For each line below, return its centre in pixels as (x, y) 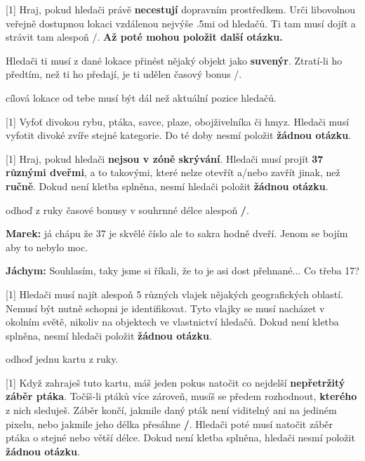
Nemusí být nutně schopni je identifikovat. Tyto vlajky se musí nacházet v (165, 308)
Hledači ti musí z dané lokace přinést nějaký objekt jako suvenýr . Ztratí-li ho (174, 60)
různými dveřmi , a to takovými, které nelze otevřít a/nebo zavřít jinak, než (173, 172)
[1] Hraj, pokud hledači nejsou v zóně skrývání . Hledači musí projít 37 (165, 158)
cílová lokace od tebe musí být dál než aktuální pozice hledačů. (141, 97)
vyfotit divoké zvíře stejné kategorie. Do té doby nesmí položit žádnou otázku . (179, 135)
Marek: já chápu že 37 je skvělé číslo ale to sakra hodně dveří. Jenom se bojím (177, 233)
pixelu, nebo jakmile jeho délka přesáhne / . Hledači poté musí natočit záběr (170, 423)
